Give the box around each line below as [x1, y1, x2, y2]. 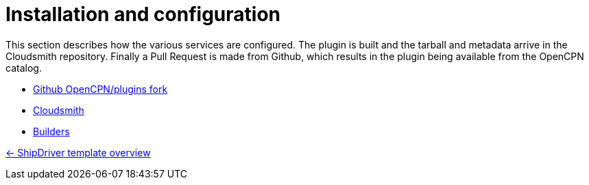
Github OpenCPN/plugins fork [33, 83, 168, 95]
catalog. [5, 61, 42, 74]
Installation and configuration [5, 3, 280, 26]
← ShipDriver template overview [5, 146, 151, 158]
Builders [33, 125, 70, 137]
